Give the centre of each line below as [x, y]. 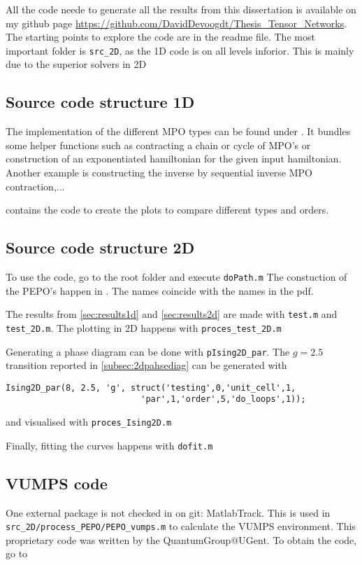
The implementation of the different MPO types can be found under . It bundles [178, 131]
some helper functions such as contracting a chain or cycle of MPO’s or [158, 145]
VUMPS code [57, 483]
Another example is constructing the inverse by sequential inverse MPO [159, 173]
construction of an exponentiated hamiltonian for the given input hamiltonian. [174, 159]
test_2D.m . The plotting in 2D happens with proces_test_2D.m [144, 327]
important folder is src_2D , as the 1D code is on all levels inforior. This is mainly [180, 50]
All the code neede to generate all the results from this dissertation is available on [181, 9]
